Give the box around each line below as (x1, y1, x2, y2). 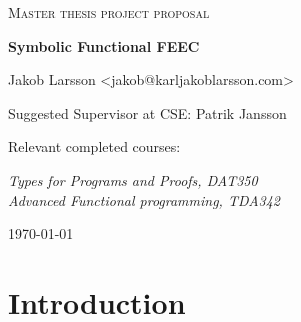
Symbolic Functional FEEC (8, 35, 200, 56)
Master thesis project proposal (8, 2, 210, 22)
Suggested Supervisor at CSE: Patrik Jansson (8, 102, 287, 123)
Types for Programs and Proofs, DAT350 (8, 169, 258, 190)
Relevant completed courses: (8, 136, 181, 157)
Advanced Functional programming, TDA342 (8, 189, 281, 210)
